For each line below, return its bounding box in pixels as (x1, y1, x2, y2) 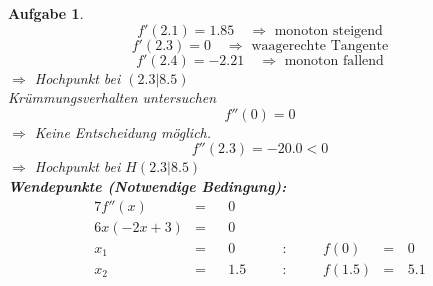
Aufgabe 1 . (8, 3, 84, 23)
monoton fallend (284, 53, 384, 68)
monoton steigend (274, 23, 383, 38)
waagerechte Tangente (251, 38, 389, 53)
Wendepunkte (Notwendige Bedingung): (8, 175, 287, 196)
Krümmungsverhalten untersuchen (8, 87, 217, 108)
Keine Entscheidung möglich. (34, 121, 212, 142)
